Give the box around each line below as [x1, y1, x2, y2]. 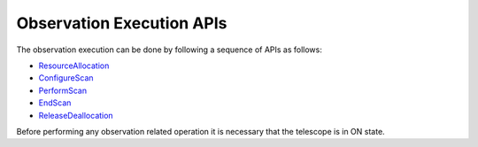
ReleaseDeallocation [38, 110, 114, 120]
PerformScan [38, 85, 88, 96]
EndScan [38, 97, 72, 108]
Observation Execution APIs [16, 13, 227, 33]
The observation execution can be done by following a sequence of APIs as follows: [16, 44, 322, 55]
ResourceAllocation [38, 60, 110, 71]
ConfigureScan [38, 73, 94, 83]
